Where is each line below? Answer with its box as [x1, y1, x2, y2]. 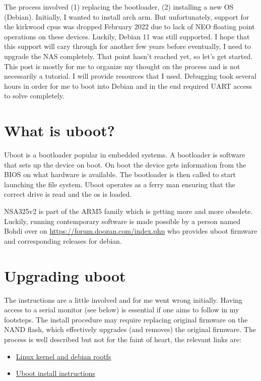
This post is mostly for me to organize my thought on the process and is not [4, 61, 240, 71]
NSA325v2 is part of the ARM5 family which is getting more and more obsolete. [4, 206, 253, 216]
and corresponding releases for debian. [4, 235, 122, 246]
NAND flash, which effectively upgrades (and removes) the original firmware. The [4, 324, 256, 335]
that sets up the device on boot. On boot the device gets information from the [4, 159, 246, 170]
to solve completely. [4, 90, 64, 101]
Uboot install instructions [16, 368, 95, 378]
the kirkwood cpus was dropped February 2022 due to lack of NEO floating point [4, 21, 255, 32]
